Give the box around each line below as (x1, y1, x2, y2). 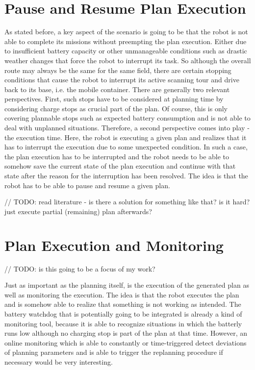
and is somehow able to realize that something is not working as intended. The (4, 299, 241, 309)
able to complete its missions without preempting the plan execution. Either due (4, 36, 247, 46)
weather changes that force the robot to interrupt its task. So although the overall (4, 55, 251, 65)
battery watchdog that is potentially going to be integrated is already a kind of (4, 308, 242, 319)
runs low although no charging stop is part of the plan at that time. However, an (4, 328, 248, 338)
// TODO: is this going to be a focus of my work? (4, 263, 155, 273)
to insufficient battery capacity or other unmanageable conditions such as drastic (4, 46, 247, 56)
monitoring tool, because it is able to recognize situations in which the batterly (4, 318, 242, 328)
